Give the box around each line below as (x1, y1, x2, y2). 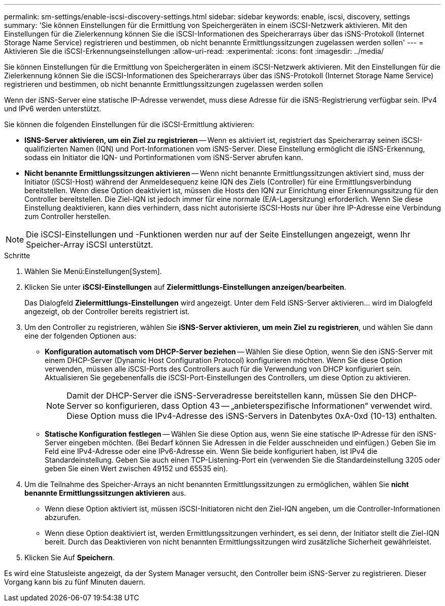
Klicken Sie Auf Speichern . (24, 553, 115, 562)
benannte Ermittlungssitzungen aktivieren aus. (24, 489, 186, 497)
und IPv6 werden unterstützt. (4, 104, 102, 113)
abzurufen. (45, 513, 81, 522)
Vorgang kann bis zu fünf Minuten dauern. (4, 578, 145, 586)
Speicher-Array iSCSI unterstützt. (26, 239, 153, 250)
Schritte (4, 251, 30, 260)
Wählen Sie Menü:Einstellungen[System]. (24, 267, 162, 276)
